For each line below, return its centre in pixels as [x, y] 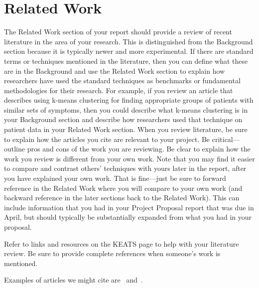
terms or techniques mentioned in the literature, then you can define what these [126, 61]
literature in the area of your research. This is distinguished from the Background [129, 41]
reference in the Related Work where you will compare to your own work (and [123, 188]
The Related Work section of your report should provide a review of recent [118, 32]
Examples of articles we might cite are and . [73, 280]
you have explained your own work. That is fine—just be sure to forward [115, 178]
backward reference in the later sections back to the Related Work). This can [122, 198]
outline [15, 149]
